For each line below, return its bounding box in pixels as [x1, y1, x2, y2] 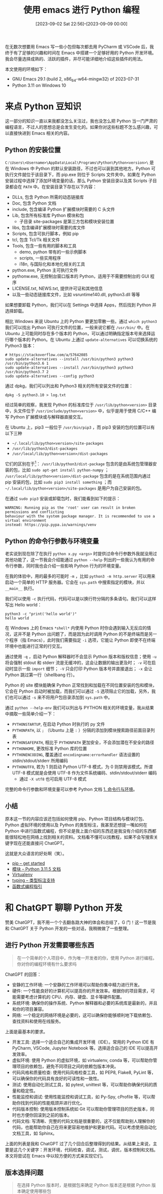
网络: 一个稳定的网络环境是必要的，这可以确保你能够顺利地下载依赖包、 [12, 1012, 155, 1018]
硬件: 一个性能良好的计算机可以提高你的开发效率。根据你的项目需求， [12, 987, 151, 994]
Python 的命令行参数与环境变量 [5, 537, 99, 545]
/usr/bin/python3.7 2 [5, 370, 49, 375]
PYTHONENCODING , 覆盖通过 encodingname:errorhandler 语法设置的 [12, 751, 140, 758]
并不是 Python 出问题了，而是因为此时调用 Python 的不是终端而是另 [17, 631, 153, 637]
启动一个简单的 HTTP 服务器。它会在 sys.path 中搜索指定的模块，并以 [5, 579, 145, 585]
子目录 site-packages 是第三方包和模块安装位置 [19, 219, 114, 225]
